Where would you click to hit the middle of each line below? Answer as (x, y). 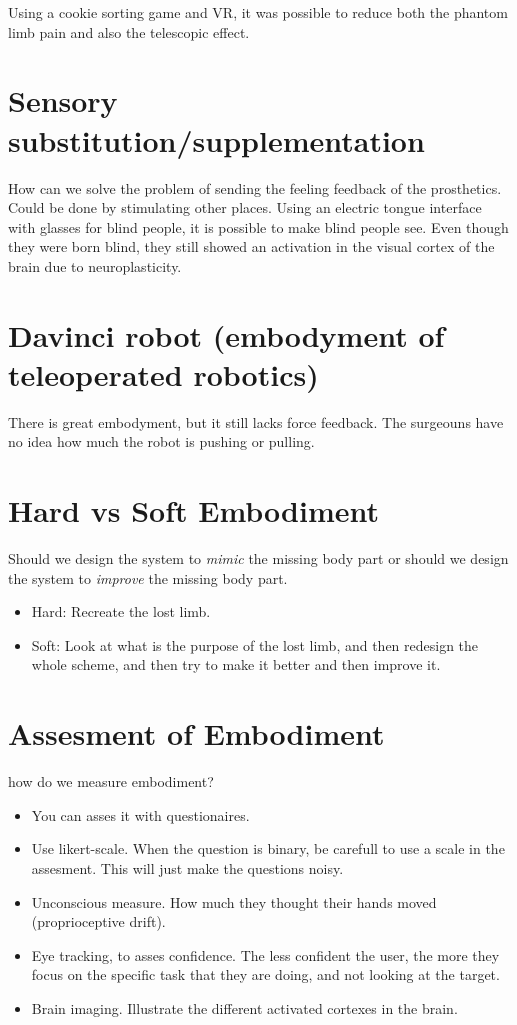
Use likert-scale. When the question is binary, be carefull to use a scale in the (268, 848)
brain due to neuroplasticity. (95, 265)
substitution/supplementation (216, 139)
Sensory (63, 100)
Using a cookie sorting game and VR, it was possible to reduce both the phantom (258, 12)
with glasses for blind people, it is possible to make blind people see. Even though (258, 226)
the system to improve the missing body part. (148, 577)
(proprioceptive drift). (98, 921)
